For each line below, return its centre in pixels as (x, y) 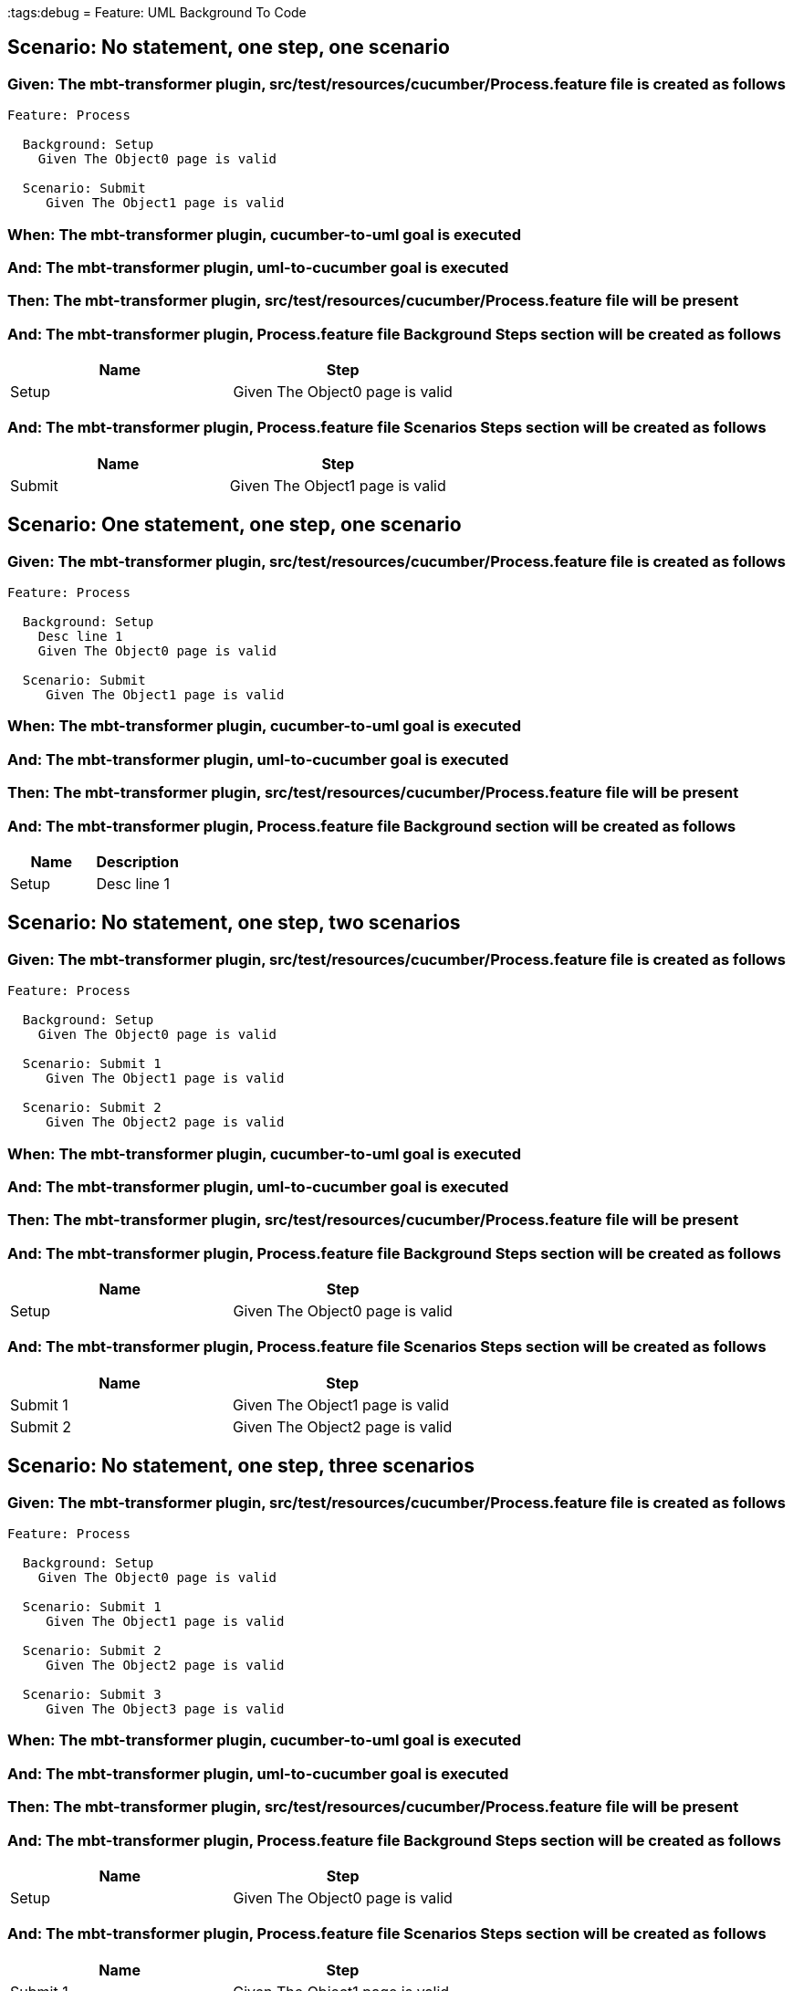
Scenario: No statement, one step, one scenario (229, 47)
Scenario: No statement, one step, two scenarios (234, 923)
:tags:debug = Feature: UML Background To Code (157, 12)
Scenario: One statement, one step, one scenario (235, 525)
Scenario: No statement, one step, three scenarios (241, 1466)
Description (137, 861)
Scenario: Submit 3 (92, 1694)
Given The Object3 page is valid (165, 1709)
